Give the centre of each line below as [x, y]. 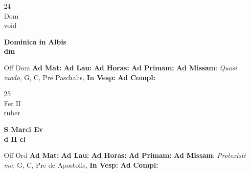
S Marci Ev [24, 129]
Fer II [12, 103]
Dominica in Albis [35, 41]
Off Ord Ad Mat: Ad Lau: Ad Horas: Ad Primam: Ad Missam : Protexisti [125, 155]
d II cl [15, 139]
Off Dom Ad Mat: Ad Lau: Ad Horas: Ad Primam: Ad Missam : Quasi [121, 67]
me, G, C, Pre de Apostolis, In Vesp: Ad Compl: [81, 164]
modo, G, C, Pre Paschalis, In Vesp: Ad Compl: [80, 77]
